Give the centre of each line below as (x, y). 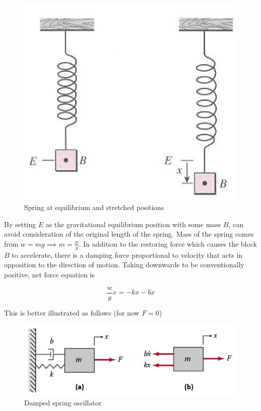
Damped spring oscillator (63, 402)
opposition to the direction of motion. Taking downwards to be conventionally (124, 265)
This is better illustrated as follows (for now (72, 312)
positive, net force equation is (50, 274)
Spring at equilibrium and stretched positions (94, 207)
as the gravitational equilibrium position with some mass (133, 224)
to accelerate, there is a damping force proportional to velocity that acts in (127, 254)
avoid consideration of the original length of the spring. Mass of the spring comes (129, 234)
